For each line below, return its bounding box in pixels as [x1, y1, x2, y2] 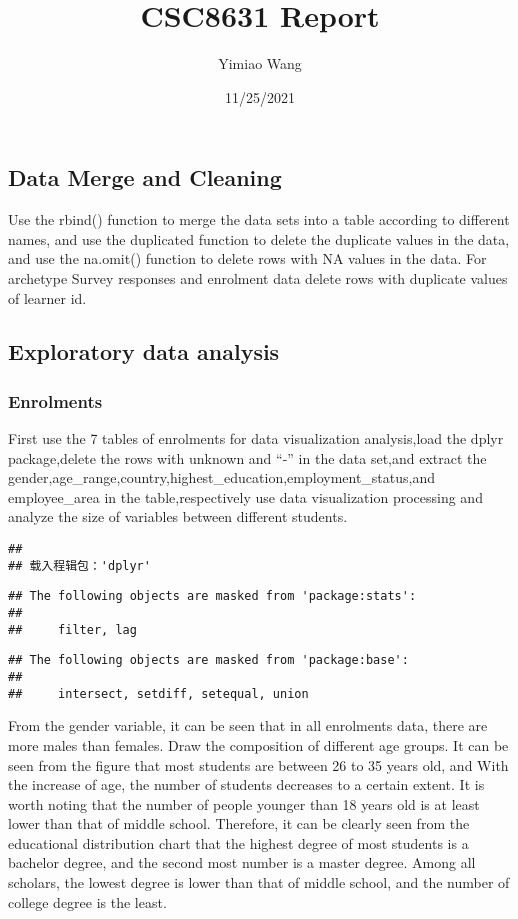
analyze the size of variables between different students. [8, 506, 348, 527]
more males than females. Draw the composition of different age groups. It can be [8, 734, 509, 755]
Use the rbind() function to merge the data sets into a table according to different [8, 209, 510, 230]
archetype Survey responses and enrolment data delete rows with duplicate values [8, 267, 508, 288]
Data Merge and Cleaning [8, 162, 282, 193]
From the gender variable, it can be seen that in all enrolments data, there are [8, 715, 488, 736]
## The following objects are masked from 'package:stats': [8, 589, 417, 604]
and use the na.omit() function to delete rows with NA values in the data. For [8, 248, 487, 269]
